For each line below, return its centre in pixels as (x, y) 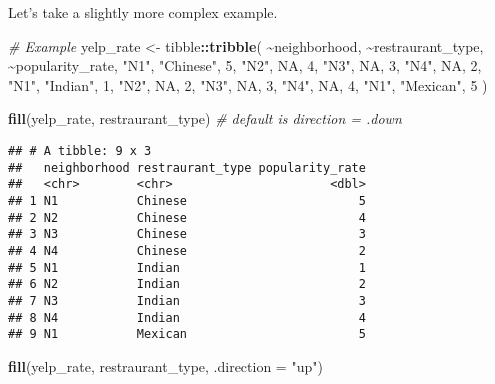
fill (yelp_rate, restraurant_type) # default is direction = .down (205, 118)
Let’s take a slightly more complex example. (143, 12)
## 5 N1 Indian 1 (187, 267)
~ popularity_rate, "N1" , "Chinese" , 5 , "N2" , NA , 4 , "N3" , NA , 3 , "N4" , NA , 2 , (245, 65)
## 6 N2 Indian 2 (187, 284)
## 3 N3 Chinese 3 (187, 234)
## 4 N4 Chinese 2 (187, 250)
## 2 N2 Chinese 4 (187, 217)
